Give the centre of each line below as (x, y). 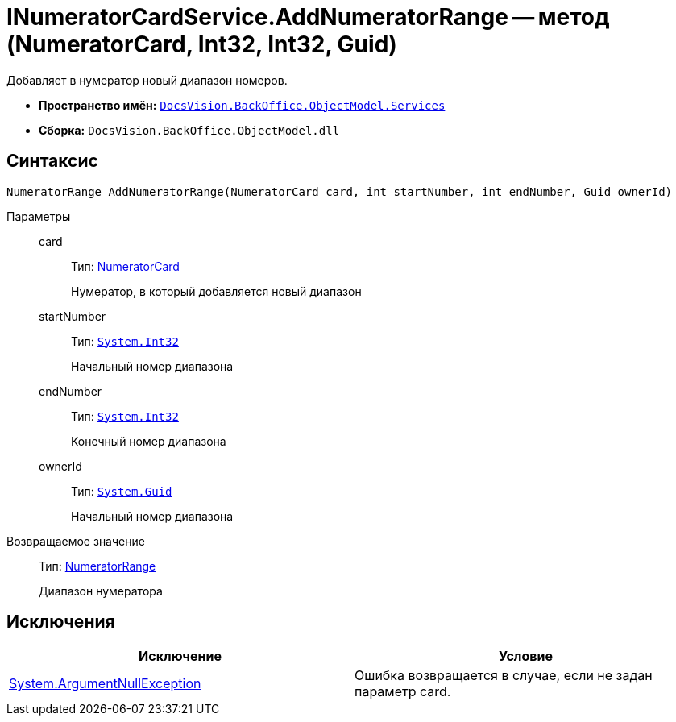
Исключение (180, 656)
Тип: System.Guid (122, 491)
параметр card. (403, 692)
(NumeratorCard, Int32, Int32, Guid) (202, 44)
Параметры (39, 216)
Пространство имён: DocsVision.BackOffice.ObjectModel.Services (242, 105)
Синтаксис (52, 161)
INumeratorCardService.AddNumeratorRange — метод (308, 17)
